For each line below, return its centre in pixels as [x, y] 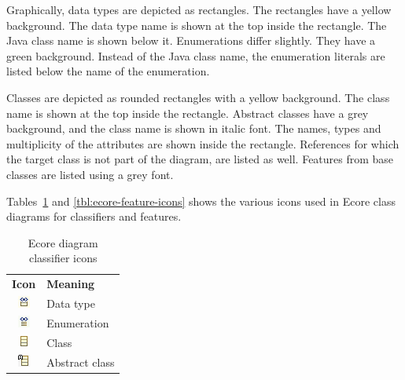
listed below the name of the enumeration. [108, 71]
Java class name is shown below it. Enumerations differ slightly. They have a [191, 40]
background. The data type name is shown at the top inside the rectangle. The [197, 25]
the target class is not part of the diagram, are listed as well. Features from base [200, 159]
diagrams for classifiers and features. [94, 216]
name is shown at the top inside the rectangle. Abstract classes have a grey [188, 113]
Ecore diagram [63, 242]
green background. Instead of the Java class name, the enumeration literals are [196, 55]
